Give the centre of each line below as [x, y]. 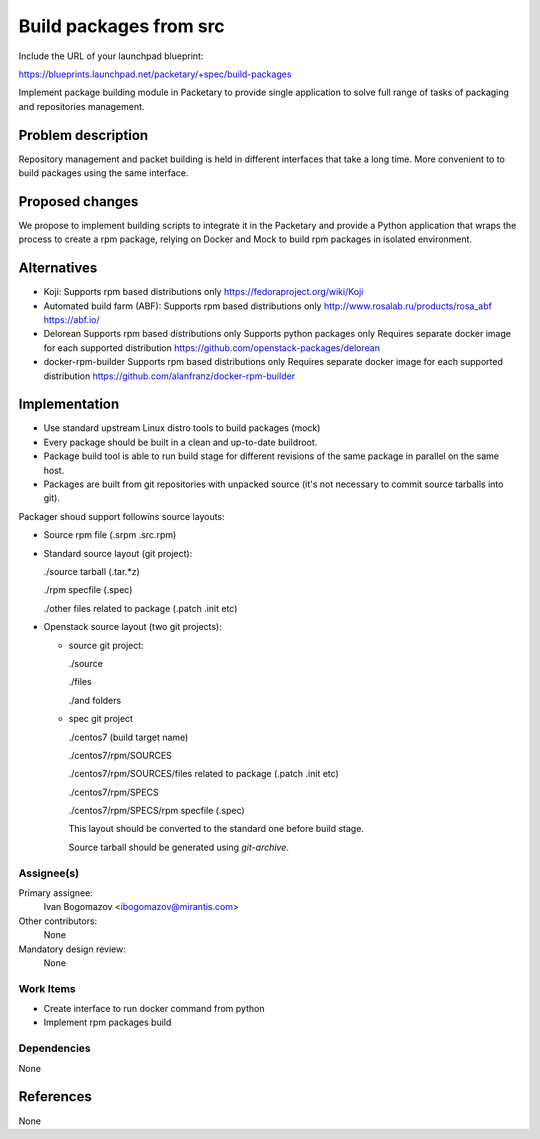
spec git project [101, 719]
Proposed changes [78, 201]
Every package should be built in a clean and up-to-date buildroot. [180, 442]
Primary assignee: [56, 892]
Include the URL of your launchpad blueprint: [111, 56]
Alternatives [58, 268]
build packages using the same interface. [103, 173]
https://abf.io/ [71, 319]
